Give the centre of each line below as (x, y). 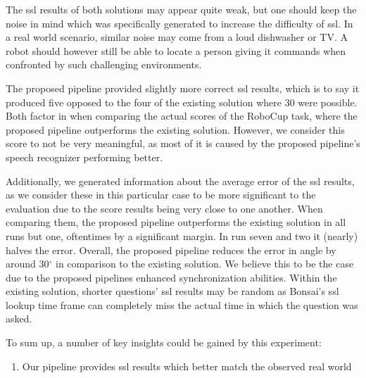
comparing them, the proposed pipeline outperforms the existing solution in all (176, 222)
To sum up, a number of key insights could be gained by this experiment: (164, 342)
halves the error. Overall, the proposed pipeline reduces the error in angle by (171, 250)
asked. (19, 319)
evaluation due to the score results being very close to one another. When (164, 208)
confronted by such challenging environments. (104, 64)
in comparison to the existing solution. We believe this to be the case (205, 264)
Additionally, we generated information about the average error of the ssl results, (180, 181)
